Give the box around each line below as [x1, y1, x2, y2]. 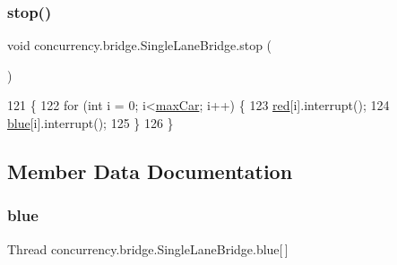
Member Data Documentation [7, 157, 293, 184]
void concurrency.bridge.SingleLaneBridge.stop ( [7, 36, 272, 55]
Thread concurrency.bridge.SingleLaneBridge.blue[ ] [7, 239, 289, 258]
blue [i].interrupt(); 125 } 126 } [7, 114, 174, 132]
